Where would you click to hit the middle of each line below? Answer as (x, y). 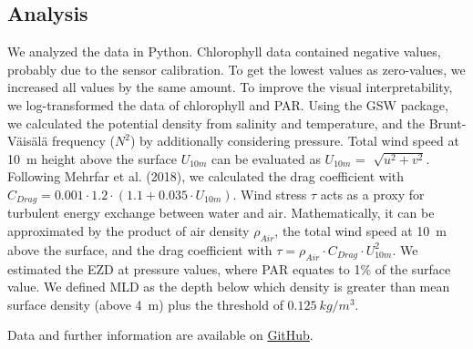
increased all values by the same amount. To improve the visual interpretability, (230, 87)
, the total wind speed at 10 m (361, 231)
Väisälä (28, 141)
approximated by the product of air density (129, 231)
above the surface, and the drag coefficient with (140, 249)
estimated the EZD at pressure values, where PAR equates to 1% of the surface (229, 268)
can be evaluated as (266, 158)
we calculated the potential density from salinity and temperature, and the (216, 123)
